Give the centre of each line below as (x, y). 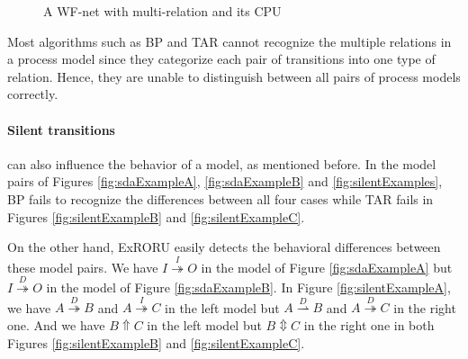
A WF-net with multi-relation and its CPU (162, 11)
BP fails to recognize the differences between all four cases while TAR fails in (220, 198)
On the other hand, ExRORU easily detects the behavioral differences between (224, 247)
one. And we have (56, 324)
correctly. (33, 94)
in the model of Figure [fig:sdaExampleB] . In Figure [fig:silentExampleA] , (248, 287)
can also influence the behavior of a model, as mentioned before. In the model (222, 163)
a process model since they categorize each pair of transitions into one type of (221, 59)
